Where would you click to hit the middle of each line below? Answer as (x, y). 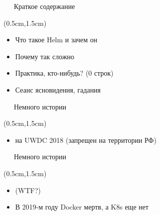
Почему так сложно (45, 56)
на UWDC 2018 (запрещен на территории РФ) (86, 140)
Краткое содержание (44, 6)
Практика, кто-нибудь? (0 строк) (64, 73)
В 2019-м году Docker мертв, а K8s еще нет (82, 207)
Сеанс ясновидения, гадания (58, 89)
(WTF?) (28, 190)
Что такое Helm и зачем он (56, 40)
